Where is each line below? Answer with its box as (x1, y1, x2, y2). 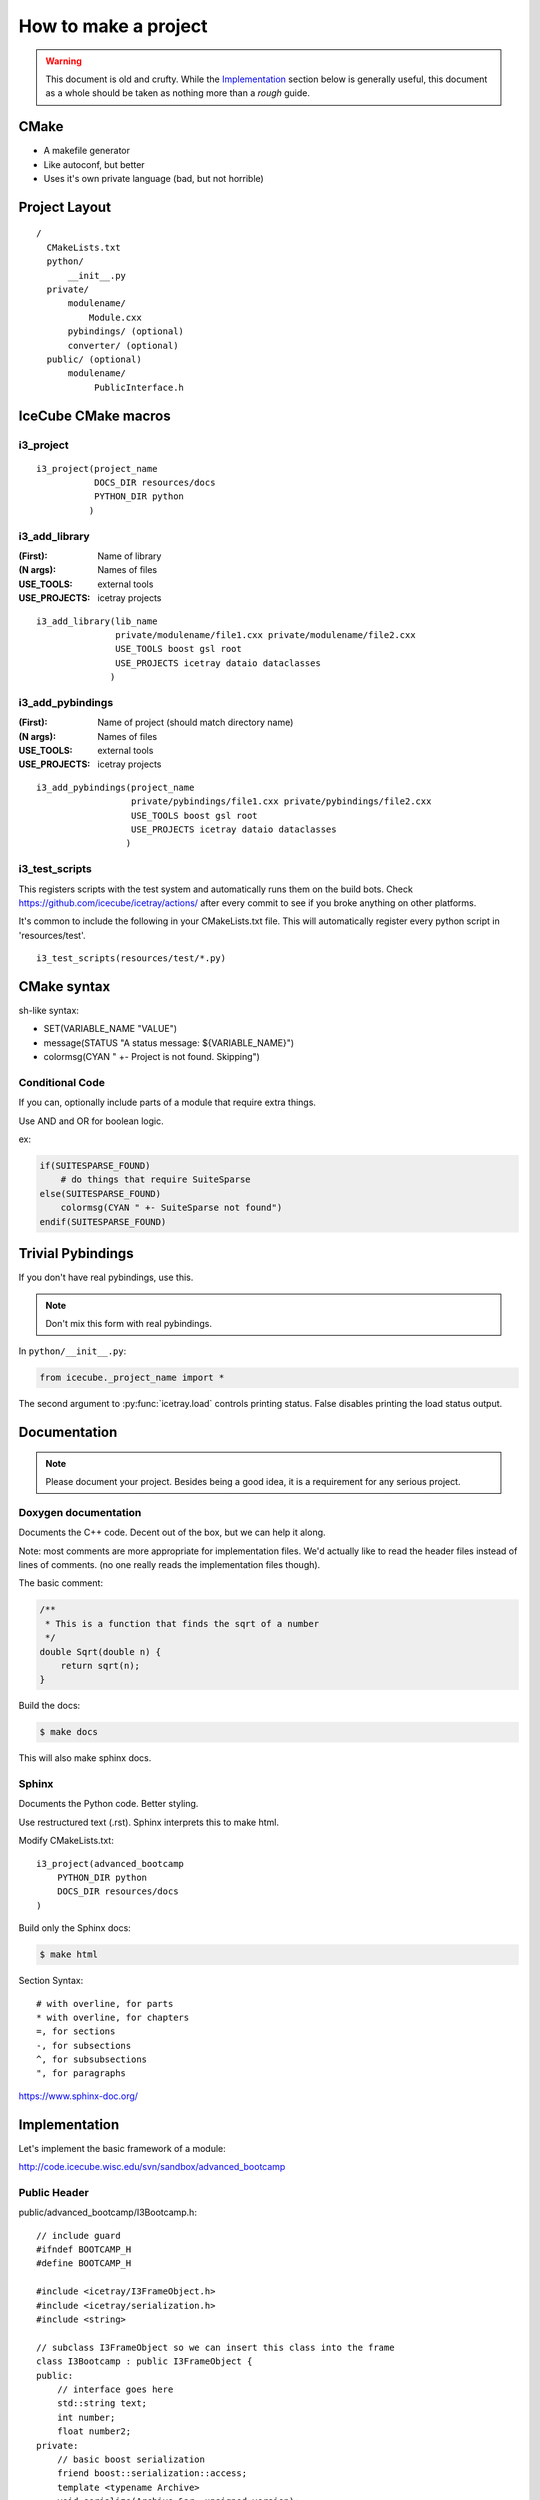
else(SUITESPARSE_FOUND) (39, 1188, 162, 1199)
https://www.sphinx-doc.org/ (18, 2090, 139, 2102)
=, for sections (36, 2026, 116, 2037)
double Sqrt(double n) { (39, 1646, 162, 1657)
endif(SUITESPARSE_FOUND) (39, 1216, 167, 1227)
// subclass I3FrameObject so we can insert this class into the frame (36, 2341, 395, 2353)
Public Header (18, 2185, 89, 2199)
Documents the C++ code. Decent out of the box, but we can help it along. (18, 1526, 326, 1539)
